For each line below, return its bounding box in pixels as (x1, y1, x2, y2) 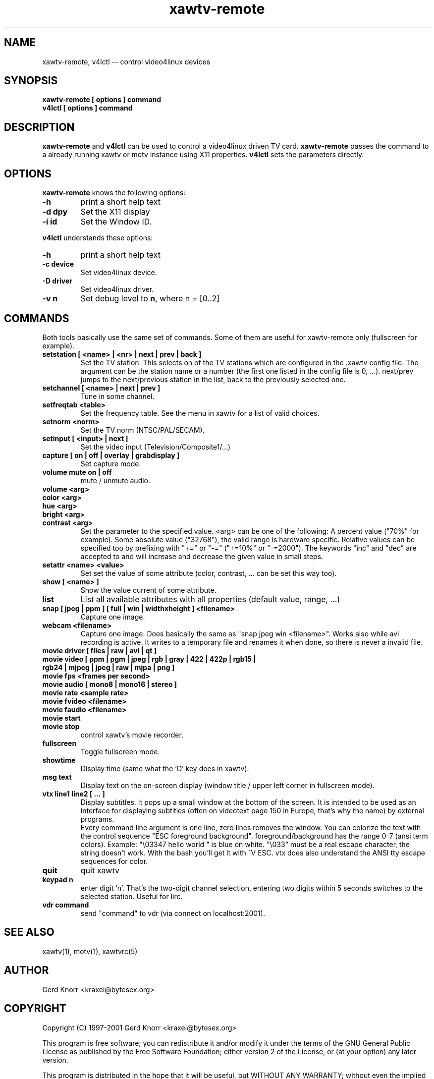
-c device (42, 260, 74, 269)
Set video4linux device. (80, 268, 157, 277)
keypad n (42, 875, 73, 884)
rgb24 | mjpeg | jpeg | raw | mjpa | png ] (42, 663, 175, 672)
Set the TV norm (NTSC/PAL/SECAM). (80, 425, 205, 434)
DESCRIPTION (4, 120, 75, 133)
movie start (42, 713, 81, 722)
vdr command (42, 900, 89, 909)
